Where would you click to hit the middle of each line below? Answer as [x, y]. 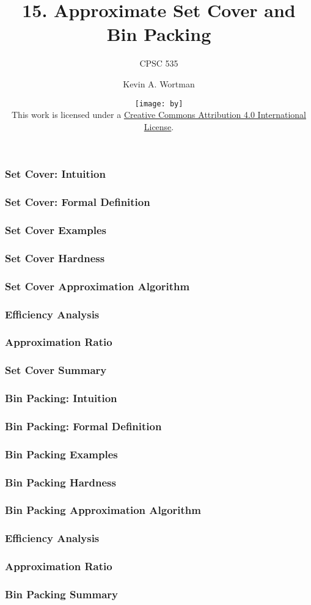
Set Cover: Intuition [55, 174]
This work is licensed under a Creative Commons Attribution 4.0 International [159, 115]
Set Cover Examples [56, 230]
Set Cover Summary [56, 370]
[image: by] [159, 104]
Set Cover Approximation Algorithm [97, 286]
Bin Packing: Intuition [61, 398]
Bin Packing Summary [61, 594]
